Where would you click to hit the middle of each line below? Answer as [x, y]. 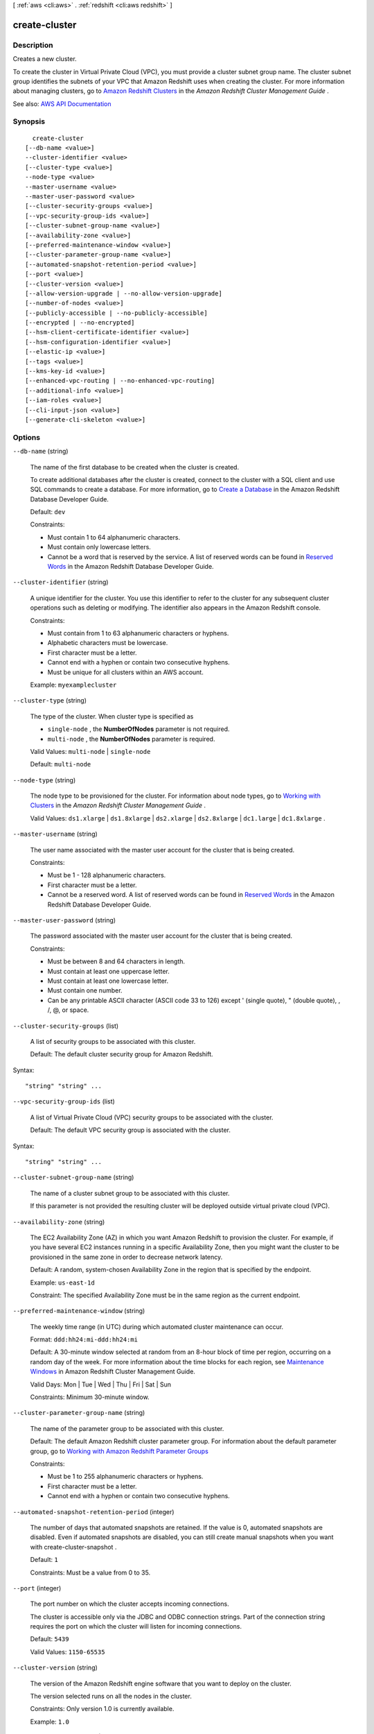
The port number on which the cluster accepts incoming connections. [130, 1604]
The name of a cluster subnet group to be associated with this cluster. [130, 1193]
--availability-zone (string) [59, 1221]
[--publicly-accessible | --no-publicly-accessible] [116, 313]
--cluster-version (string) [55, 1667]
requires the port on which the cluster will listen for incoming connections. [136, 1626]
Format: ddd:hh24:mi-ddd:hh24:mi [84, 1339]
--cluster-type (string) [50, 701]
